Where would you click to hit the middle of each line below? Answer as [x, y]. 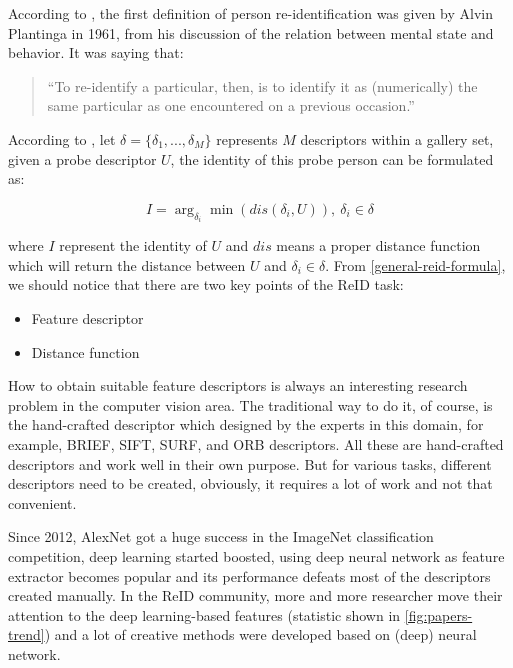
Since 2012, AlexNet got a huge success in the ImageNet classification [221, 536]
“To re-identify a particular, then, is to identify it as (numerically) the [262, 85]
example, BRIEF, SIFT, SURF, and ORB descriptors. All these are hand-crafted [256, 443]
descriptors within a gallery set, [397, 138]
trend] [26, 634]
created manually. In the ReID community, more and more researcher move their [255, 595]
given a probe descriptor [82, 158]
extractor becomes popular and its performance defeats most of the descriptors [249, 575]
